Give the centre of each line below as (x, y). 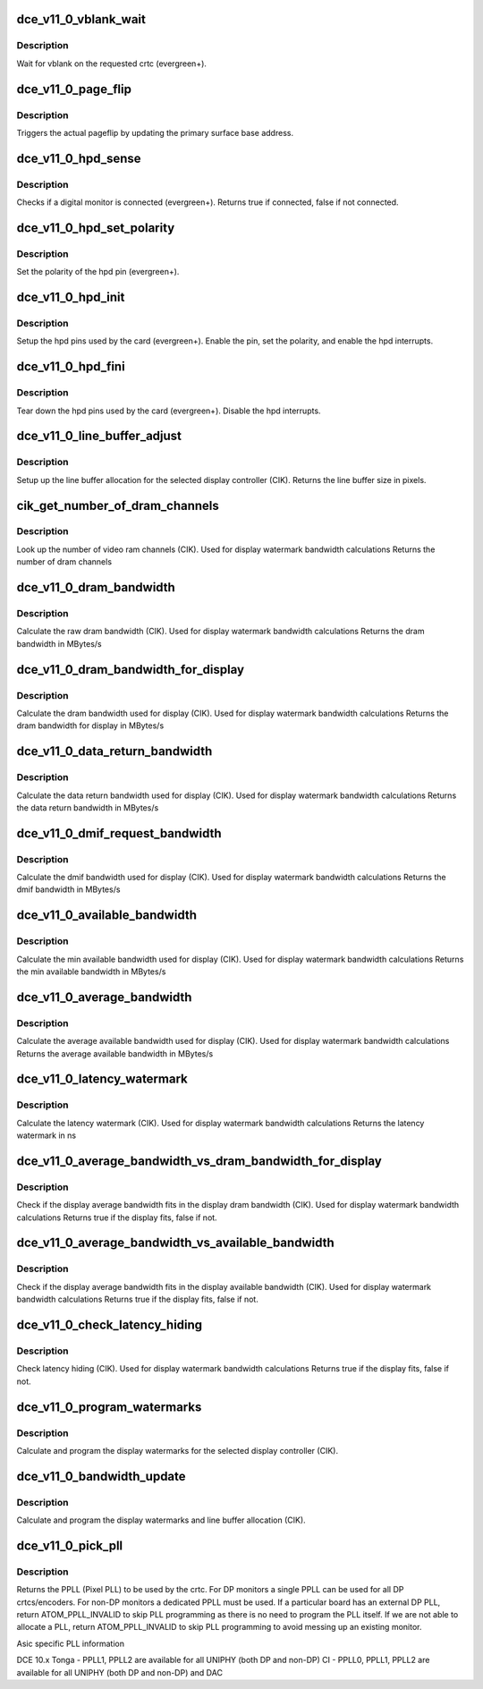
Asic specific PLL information (71, 1643)
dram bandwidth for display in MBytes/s (90, 726)
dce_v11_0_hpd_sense (79, 158)
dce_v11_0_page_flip (74, 89)
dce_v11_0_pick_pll (70, 1545)
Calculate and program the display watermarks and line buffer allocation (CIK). (161, 1520)
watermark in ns (46, 1135)
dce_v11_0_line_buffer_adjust (99, 436)
